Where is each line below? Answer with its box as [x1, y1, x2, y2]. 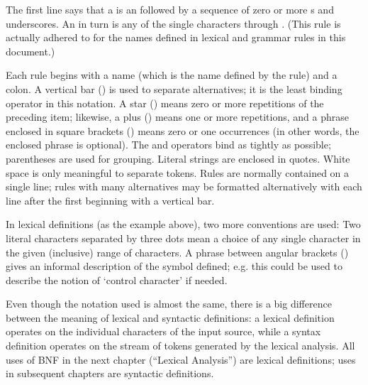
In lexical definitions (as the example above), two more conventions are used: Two [6, 217, 361, 232]
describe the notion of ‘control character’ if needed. [6, 272, 228, 287]
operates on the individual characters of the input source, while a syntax [6, 324, 321, 339]
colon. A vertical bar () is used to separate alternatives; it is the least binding [6, 81, 342, 96]
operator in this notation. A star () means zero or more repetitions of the [6, 95, 324, 110]
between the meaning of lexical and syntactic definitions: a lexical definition [6, 310, 335, 325]
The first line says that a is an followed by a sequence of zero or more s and [6, 2, 334, 16]
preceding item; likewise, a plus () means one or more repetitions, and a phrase [6, 109, 349, 124]
